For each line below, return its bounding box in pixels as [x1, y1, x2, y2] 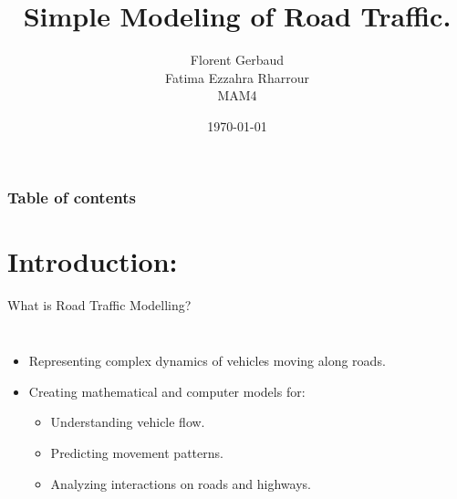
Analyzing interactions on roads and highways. [50, 473, 311, 493]
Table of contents [7, 185, 136, 208]
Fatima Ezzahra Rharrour [165, 68, 309, 87]
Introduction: [7, 242, 178, 279]
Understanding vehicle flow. [50, 412, 205, 431]
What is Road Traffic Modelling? [7, 295, 192, 314]
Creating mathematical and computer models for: [28, 381, 306, 400]
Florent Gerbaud [190, 50, 285, 69]
